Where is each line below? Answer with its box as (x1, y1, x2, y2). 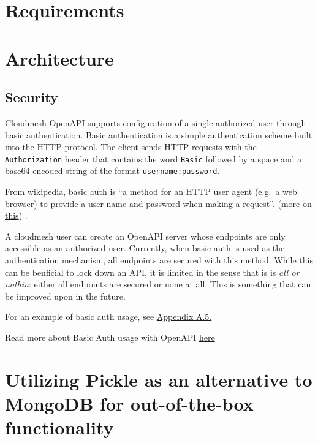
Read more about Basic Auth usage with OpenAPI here (5, 330, 215, 343)
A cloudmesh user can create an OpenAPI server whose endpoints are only (5, 229, 286, 242)
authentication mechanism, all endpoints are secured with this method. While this (5, 254, 313, 267)
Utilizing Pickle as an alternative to (5, 366, 312, 392)
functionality (5, 415, 114, 440)
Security (5, 88, 58, 107)
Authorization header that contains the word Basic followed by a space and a (5, 152, 302, 165)
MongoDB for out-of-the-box (5, 390, 254, 415)
